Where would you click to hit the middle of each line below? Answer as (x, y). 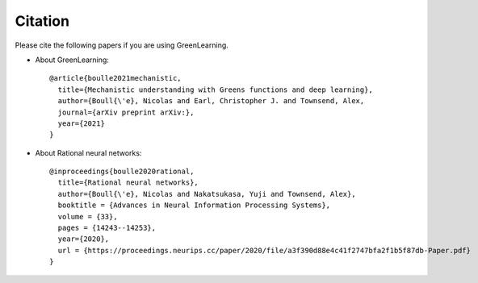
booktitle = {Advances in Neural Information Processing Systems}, (194, 205)
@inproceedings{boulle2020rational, (122, 172)
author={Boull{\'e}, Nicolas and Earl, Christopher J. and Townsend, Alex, (211, 101)
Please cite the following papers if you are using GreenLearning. (122, 45)
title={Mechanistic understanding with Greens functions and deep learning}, (215, 89)
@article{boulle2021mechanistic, (115, 78)
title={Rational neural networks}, (128, 183)
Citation (42, 21)
